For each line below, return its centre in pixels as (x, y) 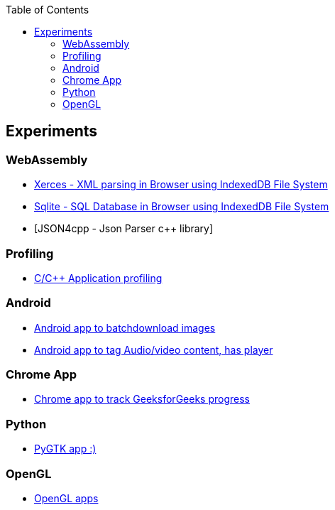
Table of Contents (48, 10)
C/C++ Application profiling (98, 278)
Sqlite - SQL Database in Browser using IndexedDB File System (182, 207)
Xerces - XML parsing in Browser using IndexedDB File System (181, 185)
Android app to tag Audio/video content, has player (154, 349)
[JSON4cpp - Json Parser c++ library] (124, 229)
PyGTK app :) (65, 449)
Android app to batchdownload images (125, 327)
